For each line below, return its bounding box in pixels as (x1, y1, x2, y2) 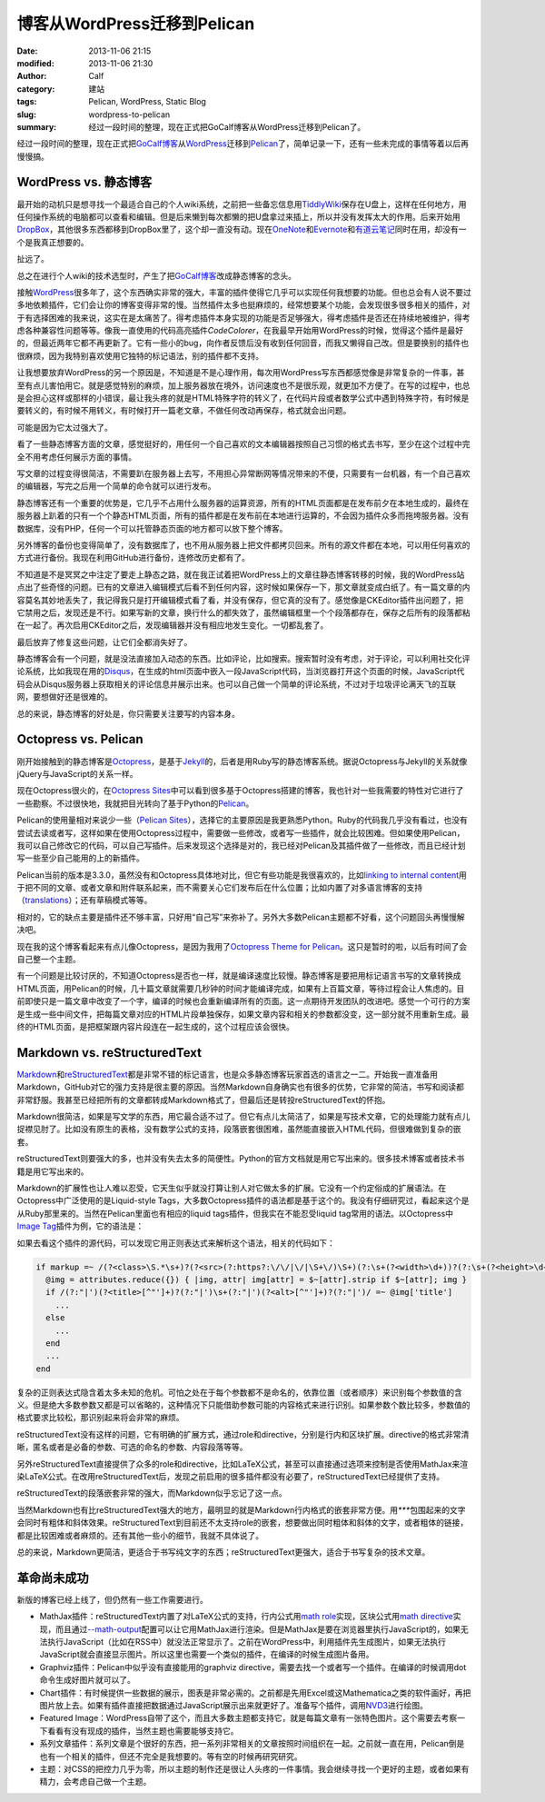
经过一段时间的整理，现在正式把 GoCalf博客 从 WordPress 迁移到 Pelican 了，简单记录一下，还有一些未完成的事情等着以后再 (16, 138, 470, 149)
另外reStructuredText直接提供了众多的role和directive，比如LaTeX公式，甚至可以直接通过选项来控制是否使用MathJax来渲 (16, 1459, 469, 1469)
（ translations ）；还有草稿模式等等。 (16, 895, 153, 906)
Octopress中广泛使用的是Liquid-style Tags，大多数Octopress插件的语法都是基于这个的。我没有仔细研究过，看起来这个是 (16, 1195, 470, 1206)
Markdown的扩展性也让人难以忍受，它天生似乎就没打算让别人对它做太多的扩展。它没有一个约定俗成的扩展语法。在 (16, 1182, 447, 1193)
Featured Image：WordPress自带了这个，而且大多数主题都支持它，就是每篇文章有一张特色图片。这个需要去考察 (39, 1713, 458, 1724)
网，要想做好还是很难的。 (16, 692, 113, 702)
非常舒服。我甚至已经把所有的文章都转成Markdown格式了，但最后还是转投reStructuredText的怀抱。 (16, 1094, 391, 1105)
